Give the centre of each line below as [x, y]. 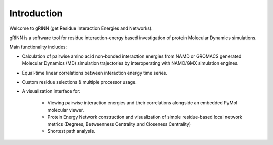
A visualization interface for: [51, 91]
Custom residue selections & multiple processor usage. [79, 82]
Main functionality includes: [38, 47]
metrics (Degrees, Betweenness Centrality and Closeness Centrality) [119, 124]
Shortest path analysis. [71, 131]
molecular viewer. [66, 110]
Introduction [36, 13]
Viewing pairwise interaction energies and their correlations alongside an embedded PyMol [142, 103]
